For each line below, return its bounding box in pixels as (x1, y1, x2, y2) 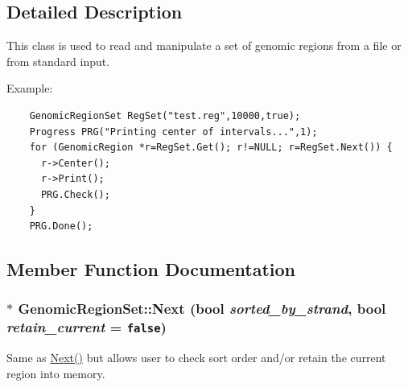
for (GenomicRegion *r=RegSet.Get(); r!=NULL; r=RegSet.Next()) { (29, 142, 393, 154)
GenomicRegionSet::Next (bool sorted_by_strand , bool (18, 298, 386, 319)
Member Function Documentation (6, 257, 296, 282)
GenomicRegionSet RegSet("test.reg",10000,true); (29, 109, 301, 121)
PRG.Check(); (40, 188, 110, 200)
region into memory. (6, 364, 105, 381)
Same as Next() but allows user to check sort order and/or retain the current (6, 349, 386, 366)
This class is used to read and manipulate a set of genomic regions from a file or (6, 37, 402, 54)
